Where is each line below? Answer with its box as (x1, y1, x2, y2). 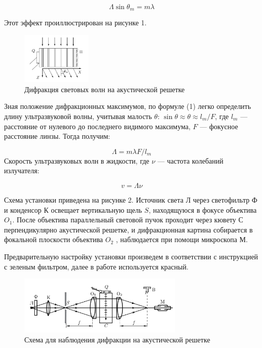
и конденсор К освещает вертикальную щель (4, 204, 142, 215)
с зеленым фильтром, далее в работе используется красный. (4, 261, 189, 272)
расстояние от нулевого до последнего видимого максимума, (4, 121, 191, 131)
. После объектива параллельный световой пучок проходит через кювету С (12, 214, 243, 225)
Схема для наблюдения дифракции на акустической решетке (24, 334, 210, 344)
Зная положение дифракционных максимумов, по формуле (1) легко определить (4, 101, 251, 111)
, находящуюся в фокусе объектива (148, 204, 257, 215)
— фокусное (200, 121, 238, 131)
